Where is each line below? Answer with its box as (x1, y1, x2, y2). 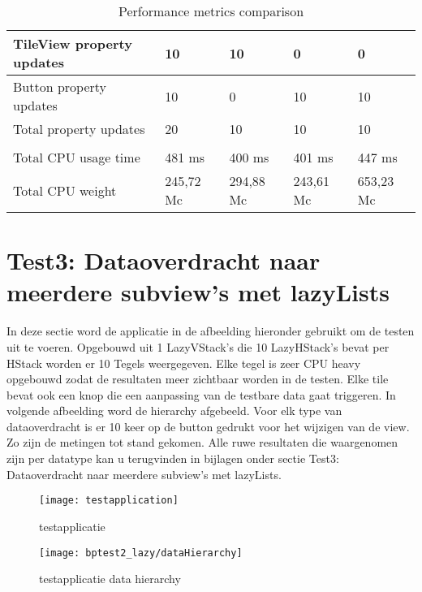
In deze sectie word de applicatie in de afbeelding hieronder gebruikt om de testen (6, 322, 415, 339)
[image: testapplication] (39, 495, 179, 507)
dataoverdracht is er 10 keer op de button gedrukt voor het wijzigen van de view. (6, 417, 410, 434)
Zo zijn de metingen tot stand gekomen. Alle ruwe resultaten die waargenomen (6, 434, 398, 451)
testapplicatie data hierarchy (39, 570, 181, 587)
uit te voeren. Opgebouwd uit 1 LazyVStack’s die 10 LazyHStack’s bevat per (6, 338, 390, 355)
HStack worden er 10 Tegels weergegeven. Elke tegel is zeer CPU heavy (6, 354, 361, 371)
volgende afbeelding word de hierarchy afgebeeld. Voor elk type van (6, 402, 342, 419)
